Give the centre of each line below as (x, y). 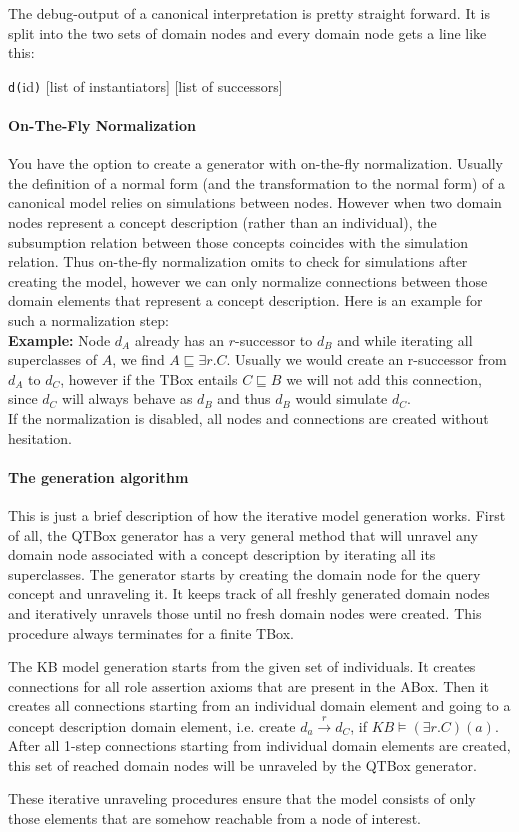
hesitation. (40, 437)
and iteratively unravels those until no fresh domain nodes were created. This (245, 612)
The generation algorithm (98, 476)
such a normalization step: (88, 319)
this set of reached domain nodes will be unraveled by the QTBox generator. (242, 764)
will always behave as (127, 398)
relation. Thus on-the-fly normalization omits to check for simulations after (238, 261)
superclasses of (52, 359)
